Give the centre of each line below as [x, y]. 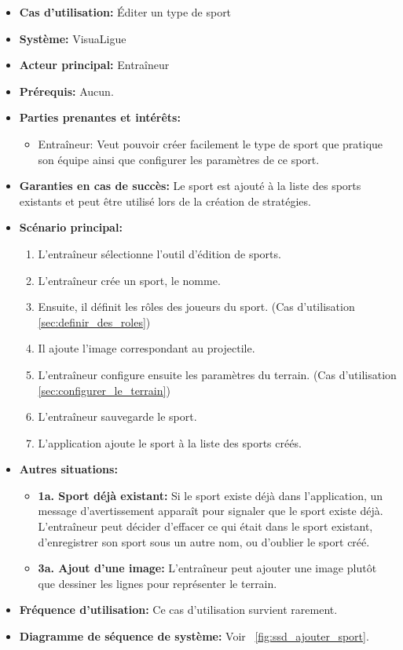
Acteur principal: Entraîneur [94, 65]
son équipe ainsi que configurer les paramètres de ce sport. [179, 159]
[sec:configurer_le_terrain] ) [104, 390]
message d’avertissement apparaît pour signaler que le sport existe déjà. [211, 511]
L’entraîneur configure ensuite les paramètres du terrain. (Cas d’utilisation [217, 374]
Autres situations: [68, 469]
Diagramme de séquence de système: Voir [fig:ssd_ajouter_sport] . [194, 636]
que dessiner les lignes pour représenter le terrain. [158, 583]
